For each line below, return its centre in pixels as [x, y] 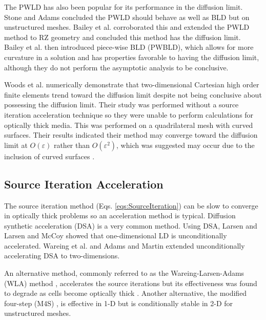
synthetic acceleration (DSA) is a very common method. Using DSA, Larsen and [131, 225]
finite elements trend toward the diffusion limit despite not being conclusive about [133, 94]
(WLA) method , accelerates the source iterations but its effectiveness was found [131, 283]
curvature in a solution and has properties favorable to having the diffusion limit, [132, 57]
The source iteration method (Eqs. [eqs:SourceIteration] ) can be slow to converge [131, 205]
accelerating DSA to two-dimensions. [62, 256]
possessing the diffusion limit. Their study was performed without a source [121, 105]
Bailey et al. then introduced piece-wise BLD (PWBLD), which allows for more [129, 47]
